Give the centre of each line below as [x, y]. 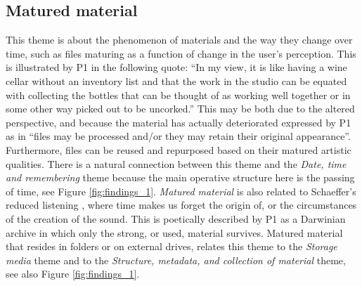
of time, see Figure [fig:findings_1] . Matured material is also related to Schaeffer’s [181, 191]
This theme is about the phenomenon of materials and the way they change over [179, 40]
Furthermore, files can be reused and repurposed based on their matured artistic [179, 149]
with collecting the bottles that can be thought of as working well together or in [178, 95]
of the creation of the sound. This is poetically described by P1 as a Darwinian [176, 218]
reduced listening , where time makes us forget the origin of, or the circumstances [181, 205]
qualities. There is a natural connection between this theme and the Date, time [176, 163]
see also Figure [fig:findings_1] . [73, 274]
